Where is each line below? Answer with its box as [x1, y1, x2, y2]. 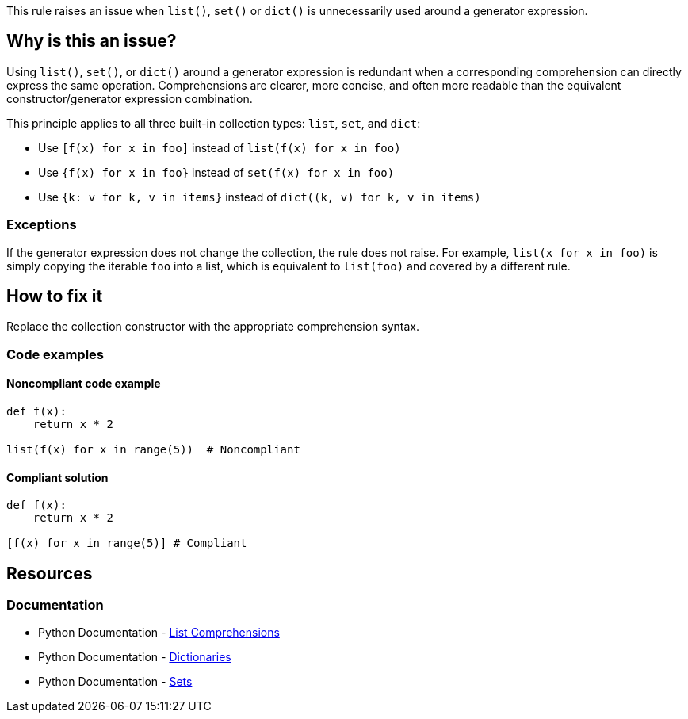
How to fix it [6, 286, 103, 307]
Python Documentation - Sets [38, 675, 193, 689]
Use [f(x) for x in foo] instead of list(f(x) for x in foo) [38, 140, 401, 155]
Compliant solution [6, 470, 109, 484]
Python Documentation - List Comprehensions [38, 625, 280, 640]
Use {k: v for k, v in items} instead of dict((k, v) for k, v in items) [38, 189, 481, 204]
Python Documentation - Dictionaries [38, 650, 231, 664]
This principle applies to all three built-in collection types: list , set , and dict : [6, 116, 421, 130]
